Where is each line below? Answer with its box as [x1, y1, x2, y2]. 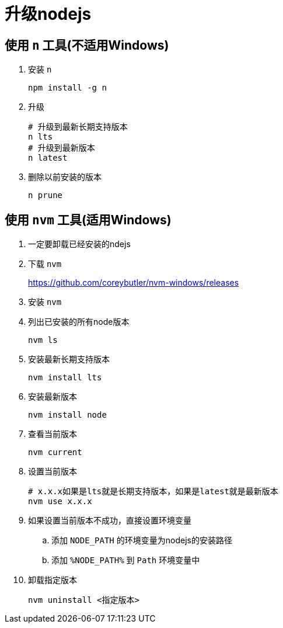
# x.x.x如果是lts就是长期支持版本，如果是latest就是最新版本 [28, 487, 278, 497]
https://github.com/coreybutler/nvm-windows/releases [28, 277, 239, 288]
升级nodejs [5, 4, 92, 24]
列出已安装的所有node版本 [28, 317, 130, 327]
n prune [28, 190, 63, 200]
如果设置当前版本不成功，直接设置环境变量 [28, 515, 191, 526]
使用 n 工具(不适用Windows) [5, 37, 169, 53]
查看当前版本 [28, 429, 77, 439]
